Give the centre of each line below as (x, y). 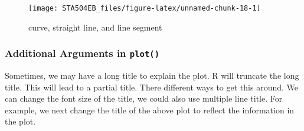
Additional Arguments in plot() (82, 53)
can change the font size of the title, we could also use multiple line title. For (144, 98)
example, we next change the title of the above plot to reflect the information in (150, 110)
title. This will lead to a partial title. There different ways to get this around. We (151, 87)
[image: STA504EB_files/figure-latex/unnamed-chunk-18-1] (145, 8)
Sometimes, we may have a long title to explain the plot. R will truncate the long (152, 75)
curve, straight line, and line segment (95, 27)
